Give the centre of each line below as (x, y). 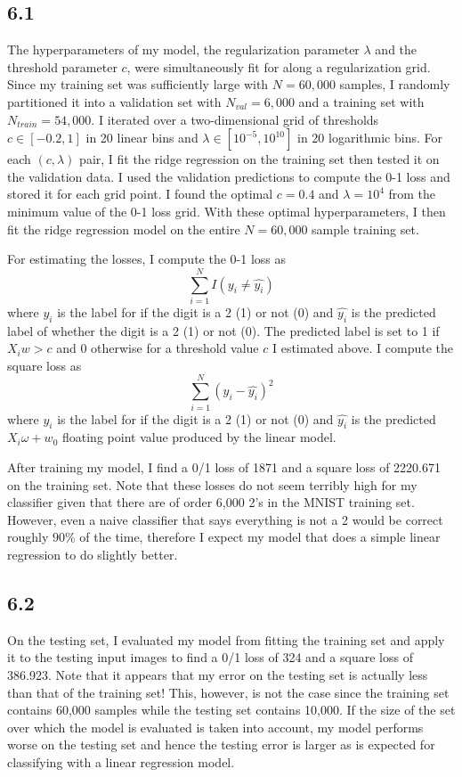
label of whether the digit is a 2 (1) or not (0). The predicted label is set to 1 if (223, 330)
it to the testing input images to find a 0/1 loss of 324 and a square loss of (210, 657)
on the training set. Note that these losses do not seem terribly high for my (212, 484)
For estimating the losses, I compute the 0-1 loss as (146, 259)
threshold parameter (62, 66)
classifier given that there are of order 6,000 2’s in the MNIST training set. (211, 502)
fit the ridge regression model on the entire (124, 229)
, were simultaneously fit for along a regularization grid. (279, 66)
